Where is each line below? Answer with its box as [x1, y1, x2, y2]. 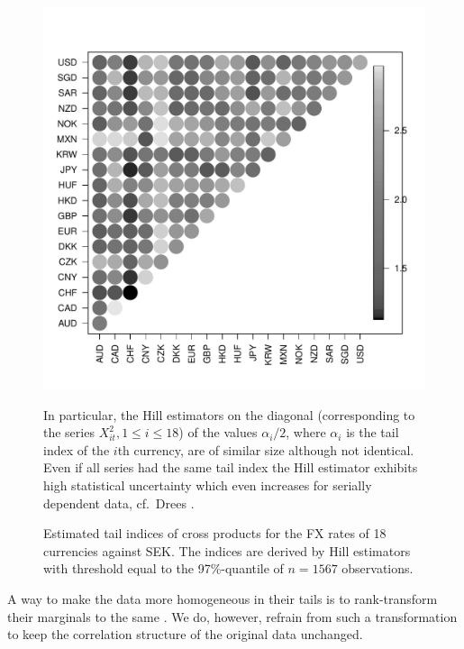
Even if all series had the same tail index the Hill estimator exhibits [43, 458, 418, 477]
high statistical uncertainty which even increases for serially [43, 475, 372, 494]
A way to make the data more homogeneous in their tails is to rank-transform [7, 589, 438, 608]
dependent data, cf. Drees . [43, 493, 195, 512]
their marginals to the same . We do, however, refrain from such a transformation [7, 607, 458, 626]
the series [43, 423, 95, 442]
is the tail [346, 423, 399, 442]
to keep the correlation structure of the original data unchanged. [7, 625, 363, 644]
